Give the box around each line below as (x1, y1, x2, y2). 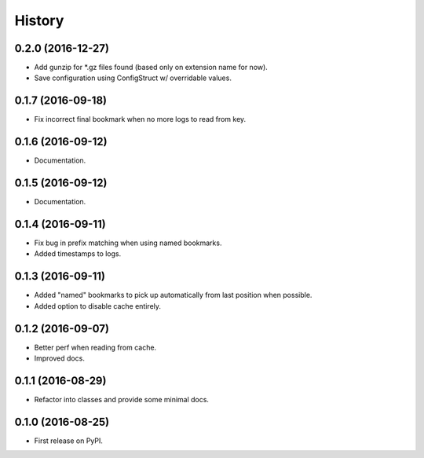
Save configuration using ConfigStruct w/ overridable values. (34, 73, 232, 82)
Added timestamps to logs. (34, 249, 122, 258)
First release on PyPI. (34, 436, 104, 445)
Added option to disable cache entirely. (34, 301, 161, 310)
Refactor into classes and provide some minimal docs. (34, 394, 210, 404)
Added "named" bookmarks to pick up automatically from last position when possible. (34, 291, 313, 300)
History (14, 12, 64, 29)
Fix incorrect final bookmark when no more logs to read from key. (34, 115, 247, 124)
